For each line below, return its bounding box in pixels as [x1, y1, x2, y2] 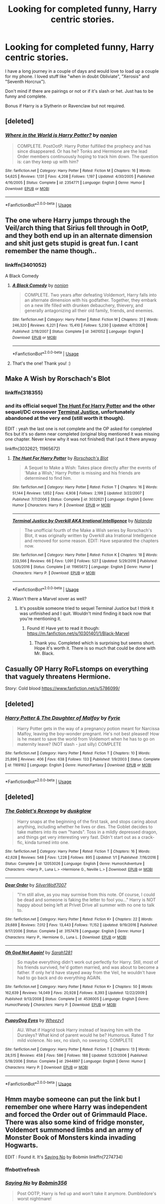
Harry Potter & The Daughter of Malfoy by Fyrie [5, 714, 120, 721]
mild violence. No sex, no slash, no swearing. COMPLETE [17, 1038, 134, 1043]
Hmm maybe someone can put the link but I [5, 1095, 140, 1103]
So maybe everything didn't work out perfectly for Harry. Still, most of [17, 959, 159, 965]
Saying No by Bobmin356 [5, 1179, 67, 1186]
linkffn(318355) [5, 389, 43, 396]
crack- [141, 834, 155, 840]
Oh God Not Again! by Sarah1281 [5, 950, 73, 956]
